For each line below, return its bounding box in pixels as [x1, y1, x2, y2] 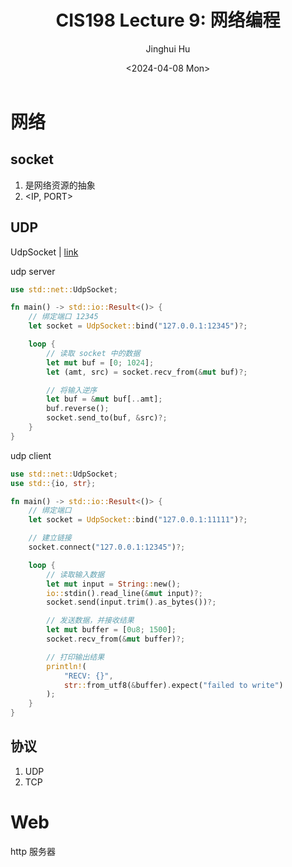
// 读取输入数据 [46, 569, 105, 580]
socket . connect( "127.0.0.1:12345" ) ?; [28, 542, 186, 553]
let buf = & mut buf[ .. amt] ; [46, 394, 163, 405]
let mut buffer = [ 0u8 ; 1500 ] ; [46, 625, 177, 635]
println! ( [46, 661, 87, 671]
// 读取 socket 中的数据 [46, 348, 141, 358]
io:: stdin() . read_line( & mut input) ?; [46, 588, 203, 598]
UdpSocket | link [10, 246, 79, 258]
